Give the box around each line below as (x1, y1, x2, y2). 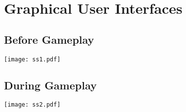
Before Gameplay (4, 31, 94, 47)
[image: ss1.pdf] (4, 56, 61, 63)
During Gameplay (4, 77, 97, 92)
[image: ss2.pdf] (4, 101, 61, 109)
